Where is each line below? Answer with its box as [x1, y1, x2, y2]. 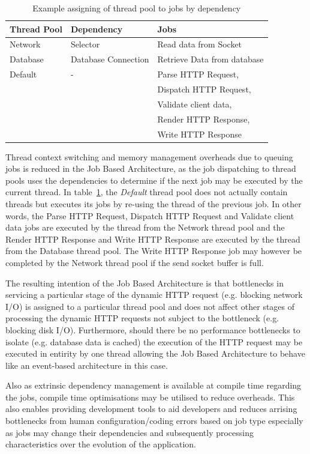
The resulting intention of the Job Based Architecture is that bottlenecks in [5, 276, 284, 289]
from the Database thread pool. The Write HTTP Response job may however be [5, 244, 302, 257]
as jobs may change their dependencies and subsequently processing [5, 426, 254, 438]
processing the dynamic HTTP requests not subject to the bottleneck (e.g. [5, 312, 279, 324]
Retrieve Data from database [157, 53, 264, 65]
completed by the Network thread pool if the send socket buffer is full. [5, 256, 264, 268]
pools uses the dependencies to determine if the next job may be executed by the [5, 174, 303, 186]
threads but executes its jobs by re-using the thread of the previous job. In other [5, 197, 302, 210]
